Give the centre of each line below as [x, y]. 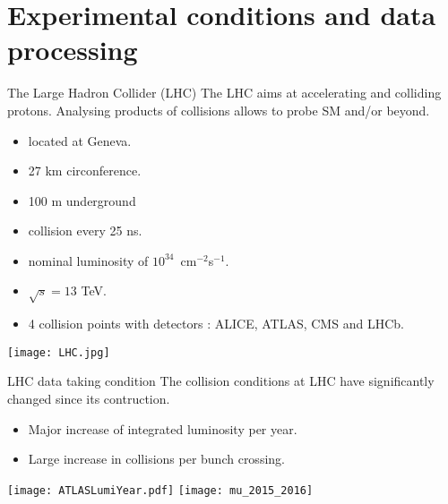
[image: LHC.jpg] [59, 352]
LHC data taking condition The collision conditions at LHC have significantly [221, 381]
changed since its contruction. [89, 399]
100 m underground [82, 200]
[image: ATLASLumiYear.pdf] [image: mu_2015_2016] [160, 490]
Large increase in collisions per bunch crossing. [156, 459]
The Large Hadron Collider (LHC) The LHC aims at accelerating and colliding [224, 93]
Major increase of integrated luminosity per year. [163, 428]
